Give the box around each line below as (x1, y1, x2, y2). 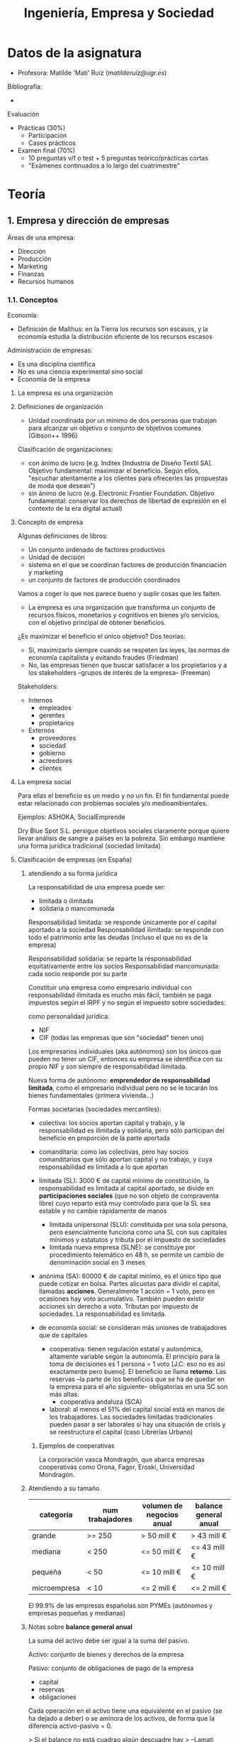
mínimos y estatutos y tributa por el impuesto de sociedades (49, 1235, 226, 1244)
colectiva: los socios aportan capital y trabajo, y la (38, 1119, 186, 1127)
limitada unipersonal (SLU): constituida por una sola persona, (49, 1221, 228, 1229)
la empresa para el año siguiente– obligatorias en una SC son (49, 1383, 228, 1391)
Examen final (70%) (17, 146, 76, 154)
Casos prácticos (28, 139, 76, 147)
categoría (39, 1510, 73, 1520)
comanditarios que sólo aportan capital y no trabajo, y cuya (38, 1155, 212, 1164)
